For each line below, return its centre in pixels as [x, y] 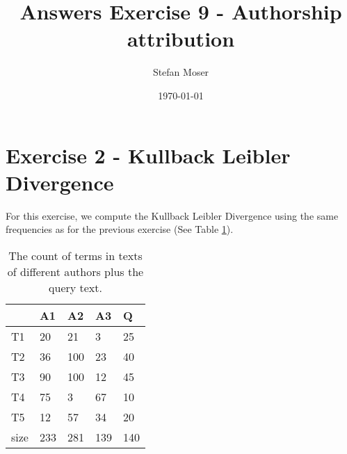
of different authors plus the [75, 271]
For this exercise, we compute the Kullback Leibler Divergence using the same [172, 215]
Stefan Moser [181, 72]
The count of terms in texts [75, 255]
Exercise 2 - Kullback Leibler [148, 155]
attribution [181, 39]
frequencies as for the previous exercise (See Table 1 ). [120, 229]
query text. [75, 287]
